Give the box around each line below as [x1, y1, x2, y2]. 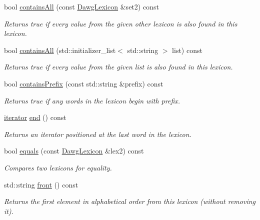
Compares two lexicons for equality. [4, 162, 112, 172]
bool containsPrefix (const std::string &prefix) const [4, 78, 163, 88]
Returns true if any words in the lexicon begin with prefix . [4, 95, 180, 105]
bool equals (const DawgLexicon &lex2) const [4, 145, 144, 156]
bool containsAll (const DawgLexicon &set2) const [4, 1, 159, 11]
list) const [172, 44, 202, 55]
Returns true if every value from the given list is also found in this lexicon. [4, 61, 233, 72]
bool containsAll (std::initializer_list [4, 44, 116, 55]
